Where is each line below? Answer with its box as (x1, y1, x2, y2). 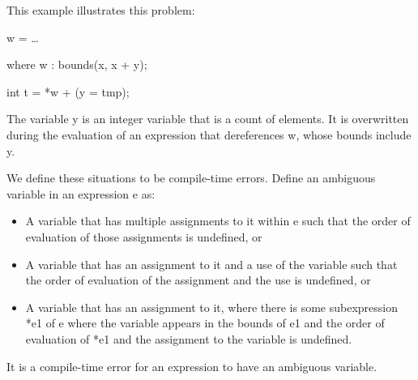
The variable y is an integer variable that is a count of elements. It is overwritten (6, 110, 409, 127)
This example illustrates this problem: (6, 2, 195, 18)
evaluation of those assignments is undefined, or (25, 228, 262, 245)
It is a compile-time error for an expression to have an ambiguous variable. (6, 357, 377, 374)
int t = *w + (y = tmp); (6, 83, 130, 100)
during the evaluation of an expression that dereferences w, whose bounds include (6, 126, 412, 143)
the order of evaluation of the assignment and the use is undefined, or (25, 271, 371, 288)
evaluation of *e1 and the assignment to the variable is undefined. (25, 330, 352, 347)
